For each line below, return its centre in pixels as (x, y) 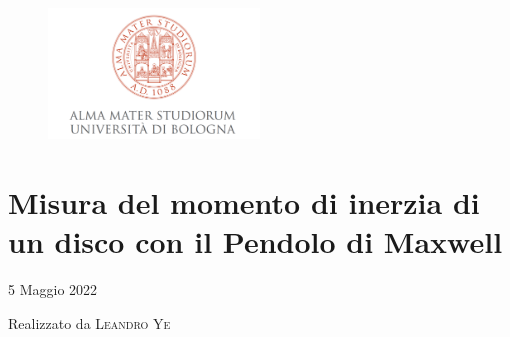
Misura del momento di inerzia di (244, 202)
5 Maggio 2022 (53, 289)
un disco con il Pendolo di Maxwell (255, 241)
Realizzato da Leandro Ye (89, 322)
